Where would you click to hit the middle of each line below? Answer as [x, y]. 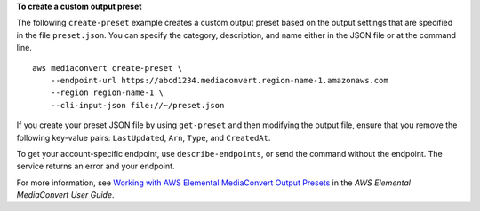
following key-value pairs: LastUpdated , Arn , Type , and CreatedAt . [144, 137]
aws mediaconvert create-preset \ [107, 68]
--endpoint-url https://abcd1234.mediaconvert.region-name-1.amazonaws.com [219, 80]
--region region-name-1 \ [107, 93]
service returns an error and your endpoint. [96, 166]
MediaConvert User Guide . [65, 195]
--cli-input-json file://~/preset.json [137, 105]
